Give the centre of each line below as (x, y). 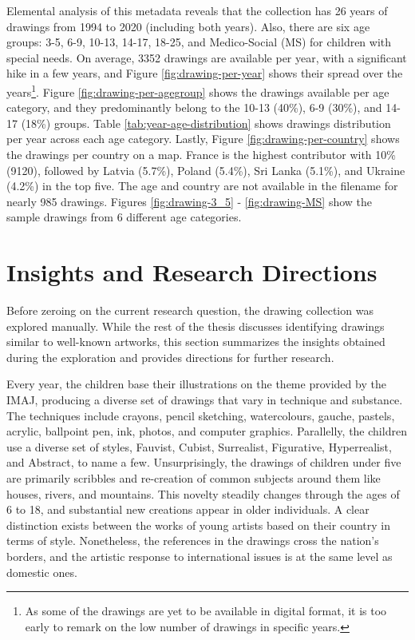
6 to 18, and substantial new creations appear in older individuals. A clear (188, 509)
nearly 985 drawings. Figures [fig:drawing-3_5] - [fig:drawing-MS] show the (190, 201)
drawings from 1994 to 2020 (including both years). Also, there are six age (188, 26)
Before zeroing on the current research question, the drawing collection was (190, 310)
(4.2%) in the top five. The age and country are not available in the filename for (202, 186)
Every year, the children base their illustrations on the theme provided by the (196, 384)
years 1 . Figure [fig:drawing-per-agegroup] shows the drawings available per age (198, 90)
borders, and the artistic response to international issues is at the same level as (200, 556)
